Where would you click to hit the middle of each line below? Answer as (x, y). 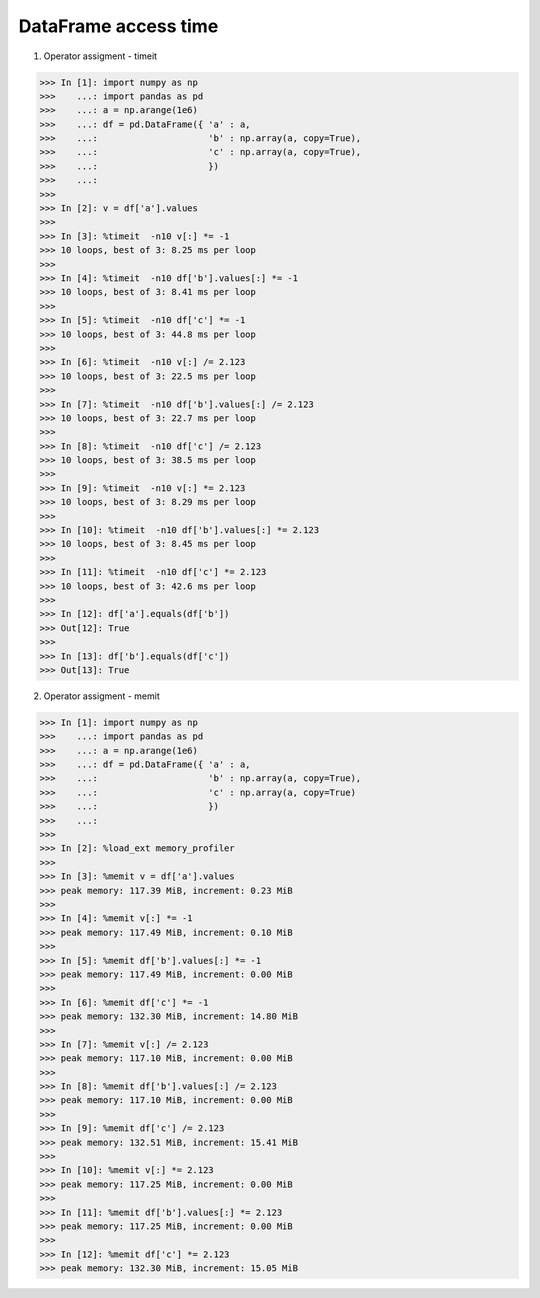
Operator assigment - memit (101, 696)
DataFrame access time (118, 26)
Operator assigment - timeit (100, 56)
